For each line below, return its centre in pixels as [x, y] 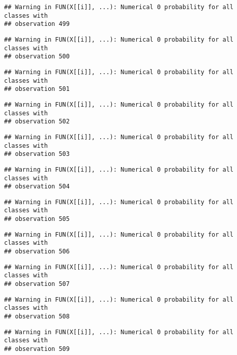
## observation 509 [37, 349]
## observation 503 [37, 154]
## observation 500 [37, 57]
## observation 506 [37, 252]
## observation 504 [37, 187]
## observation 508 [37, 317]
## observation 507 [37, 284]
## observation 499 [37, 24]
